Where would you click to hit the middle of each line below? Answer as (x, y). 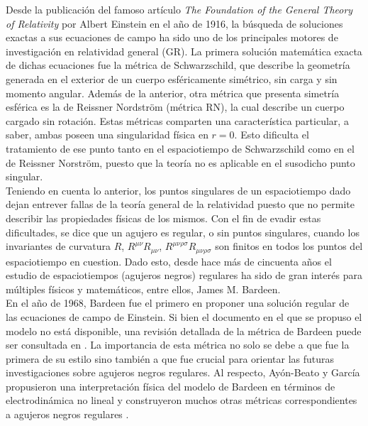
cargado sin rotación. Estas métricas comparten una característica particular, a (177, 120)
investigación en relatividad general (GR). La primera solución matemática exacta (184, 51)
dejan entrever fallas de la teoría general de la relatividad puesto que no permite (180, 204)
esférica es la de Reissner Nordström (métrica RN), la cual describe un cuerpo (175, 107)
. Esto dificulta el (272, 135)
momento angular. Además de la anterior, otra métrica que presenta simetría (173, 93)
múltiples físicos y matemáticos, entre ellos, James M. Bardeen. (143, 289)
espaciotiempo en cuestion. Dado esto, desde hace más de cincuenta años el (169, 261)
